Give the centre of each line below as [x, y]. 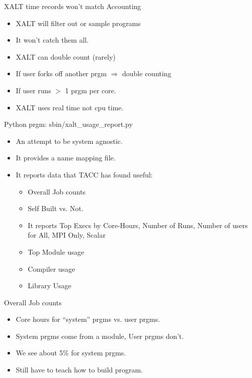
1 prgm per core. [91, 90]
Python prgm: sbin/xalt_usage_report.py [68, 124]
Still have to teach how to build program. [79, 370]
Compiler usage [51, 268]
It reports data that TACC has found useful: [84, 174]
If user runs [34, 90]
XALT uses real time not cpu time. [70, 107]
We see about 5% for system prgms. [71, 353]
